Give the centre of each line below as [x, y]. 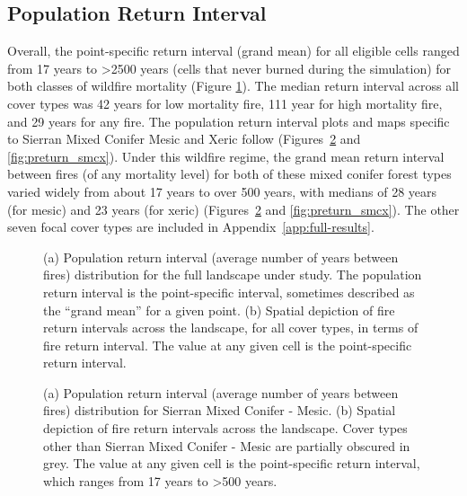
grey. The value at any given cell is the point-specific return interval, [232, 463]
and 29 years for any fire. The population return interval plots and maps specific [229, 121]
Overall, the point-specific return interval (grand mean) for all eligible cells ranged [233, 51]
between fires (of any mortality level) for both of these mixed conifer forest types [229, 174]
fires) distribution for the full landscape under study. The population [233, 275]
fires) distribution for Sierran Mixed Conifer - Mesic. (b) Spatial [220, 410]
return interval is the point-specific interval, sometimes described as [229, 292]
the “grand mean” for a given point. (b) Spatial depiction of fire [219, 310]
